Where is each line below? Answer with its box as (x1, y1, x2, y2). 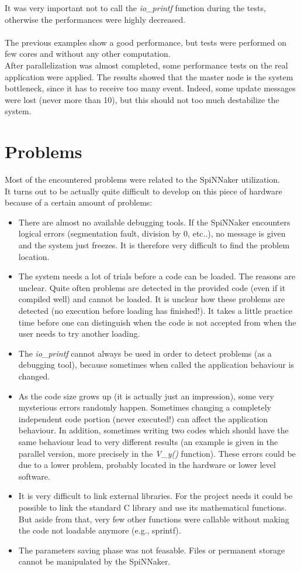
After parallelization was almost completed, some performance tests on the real (5, 59, 288, 71)
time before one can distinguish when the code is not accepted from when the (18, 316, 296, 328)
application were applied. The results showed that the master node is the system (5, 70, 293, 83)
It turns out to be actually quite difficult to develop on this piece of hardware (5, 184, 282, 197)
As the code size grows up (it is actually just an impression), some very (18, 389, 274, 402)
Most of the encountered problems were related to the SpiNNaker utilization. (5, 173, 280, 186)
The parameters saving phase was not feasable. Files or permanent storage (18, 543, 285, 556)
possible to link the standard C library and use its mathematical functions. (18, 501, 287, 513)
